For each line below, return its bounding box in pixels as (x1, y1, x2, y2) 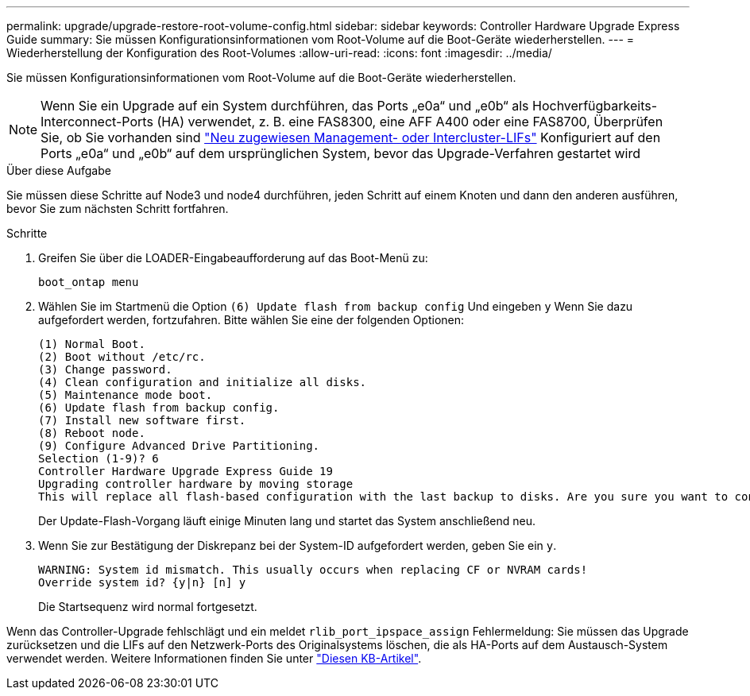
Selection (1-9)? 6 (38, 452, 159, 465)
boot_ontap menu (38, 276, 139, 288)
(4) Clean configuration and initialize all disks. (38, 376, 367, 389)
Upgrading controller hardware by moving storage (38, 478, 354, 490)
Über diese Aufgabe (6, 164, 111, 177)
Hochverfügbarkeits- (532, 98, 658, 114)
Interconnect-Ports (41, 114, 153, 130)
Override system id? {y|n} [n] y (38, 576, 246, 589)
